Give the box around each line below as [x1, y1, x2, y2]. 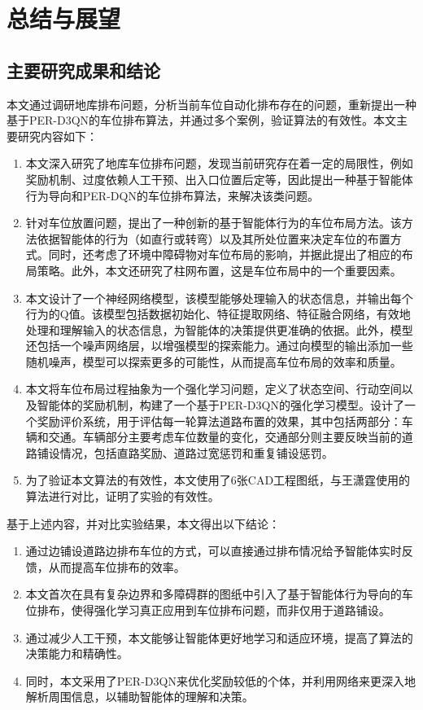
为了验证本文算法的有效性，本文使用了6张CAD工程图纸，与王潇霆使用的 [25, 471, 411, 489]
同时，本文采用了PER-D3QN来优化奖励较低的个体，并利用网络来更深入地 [25, 672, 416, 689]
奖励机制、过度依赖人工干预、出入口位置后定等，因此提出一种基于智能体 [25, 170, 413, 187]
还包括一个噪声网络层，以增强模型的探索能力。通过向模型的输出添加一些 [25, 337, 413, 354]
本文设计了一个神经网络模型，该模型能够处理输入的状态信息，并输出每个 [25, 289, 413, 306]
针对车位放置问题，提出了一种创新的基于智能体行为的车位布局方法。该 [25, 214, 402, 231]
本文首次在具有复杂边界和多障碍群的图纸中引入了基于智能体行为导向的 [25, 585, 402, 603]
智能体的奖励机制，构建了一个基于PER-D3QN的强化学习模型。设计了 [37, 397, 404, 414]
